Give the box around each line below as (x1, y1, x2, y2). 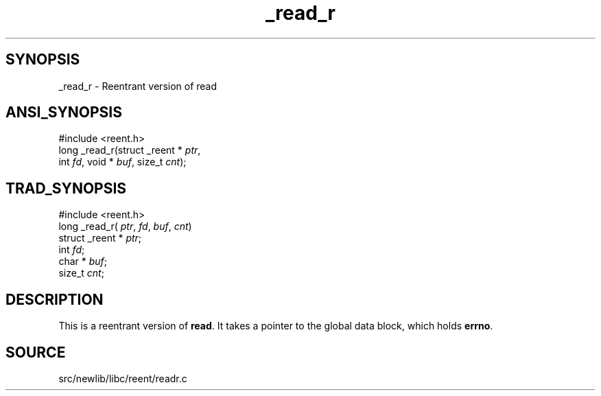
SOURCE (5, 343, 66, 361)
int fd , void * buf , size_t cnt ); (58, 156, 187, 168)
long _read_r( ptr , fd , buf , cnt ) (58, 220, 192, 233)
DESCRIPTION (5, 290, 104, 308)
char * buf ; (58, 255, 108, 268)
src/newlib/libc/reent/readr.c (58, 372, 187, 384)
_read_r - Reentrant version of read (58, 80, 217, 92)
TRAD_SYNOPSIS (5, 179, 127, 197)
